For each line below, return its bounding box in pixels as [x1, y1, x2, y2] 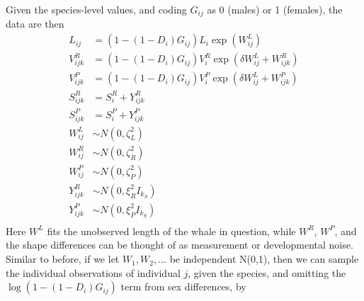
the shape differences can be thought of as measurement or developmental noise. [6, 237, 353, 252]
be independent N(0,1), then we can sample [169, 251, 359, 266]
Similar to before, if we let [6, 251, 120, 266]
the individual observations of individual [6, 265, 181, 280]
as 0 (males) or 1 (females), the [207, 2, 343, 16]
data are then [6, 16, 64, 31]
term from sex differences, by [120, 279, 246, 294]
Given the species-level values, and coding [6, 2, 187, 16]
